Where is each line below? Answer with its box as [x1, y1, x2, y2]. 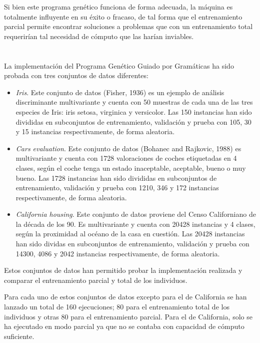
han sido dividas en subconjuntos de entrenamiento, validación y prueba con [15, 238, 249, 249]
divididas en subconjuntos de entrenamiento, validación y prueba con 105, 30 [15, 116, 251, 127]
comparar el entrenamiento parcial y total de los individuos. [4, 274, 187, 285]
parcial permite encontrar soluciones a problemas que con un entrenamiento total [4, 21, 253, 32]
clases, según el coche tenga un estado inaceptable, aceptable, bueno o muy [15, 162, 246, 173]
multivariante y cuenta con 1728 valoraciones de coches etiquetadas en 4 [15, 153, 237, 163]
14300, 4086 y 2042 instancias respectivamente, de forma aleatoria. [15, 248, 220, 258]
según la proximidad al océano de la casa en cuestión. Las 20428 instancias [15, 228, 245, 239]
